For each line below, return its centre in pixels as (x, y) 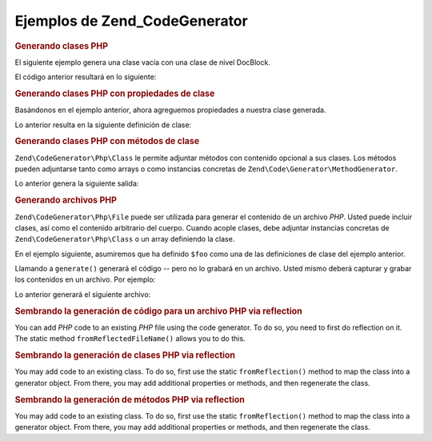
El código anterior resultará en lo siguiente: (86, 77)
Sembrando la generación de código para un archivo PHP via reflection (159, 311)
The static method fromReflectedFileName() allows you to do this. (130, 339)
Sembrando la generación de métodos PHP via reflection (130, 399)
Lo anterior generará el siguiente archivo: (83, 294)
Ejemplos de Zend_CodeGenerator (131, 21)
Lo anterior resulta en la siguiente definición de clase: (103, 125)
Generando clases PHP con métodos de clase (107, 142)
